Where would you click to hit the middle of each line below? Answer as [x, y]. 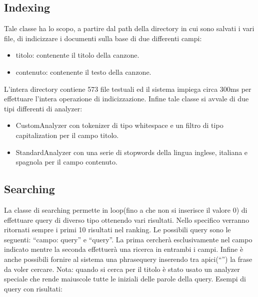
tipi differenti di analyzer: [43, 108]
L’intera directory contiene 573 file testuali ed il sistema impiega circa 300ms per [128, 89]
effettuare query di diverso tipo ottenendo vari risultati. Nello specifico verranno [127, 219]
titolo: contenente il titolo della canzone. [77, 55]
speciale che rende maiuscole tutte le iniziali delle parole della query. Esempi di [125, 279]
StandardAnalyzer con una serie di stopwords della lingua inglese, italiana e [132, 152]
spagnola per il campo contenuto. [66, 162]
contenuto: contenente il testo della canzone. [83, 71]
